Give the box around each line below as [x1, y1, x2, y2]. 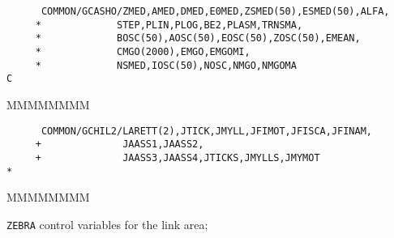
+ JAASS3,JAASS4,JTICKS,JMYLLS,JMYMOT [35, 151, 320, 164]
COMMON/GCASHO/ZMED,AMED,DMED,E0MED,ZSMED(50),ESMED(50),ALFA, [41, 6, 390, 17]
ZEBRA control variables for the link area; [6, 215, 208, 232]
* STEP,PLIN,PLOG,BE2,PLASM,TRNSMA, [35, 19, 303, 31]
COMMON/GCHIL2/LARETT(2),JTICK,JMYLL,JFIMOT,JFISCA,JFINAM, [41, 125, 373, 137]
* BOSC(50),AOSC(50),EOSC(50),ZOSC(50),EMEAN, [35, 32, 361, 45]
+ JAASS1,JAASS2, [35, 138, 204, 151]
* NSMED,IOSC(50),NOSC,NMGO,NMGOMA [35, 59, 297, 71]
